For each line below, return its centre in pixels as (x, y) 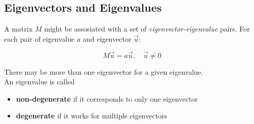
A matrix (19, 29)
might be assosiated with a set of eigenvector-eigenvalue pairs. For (147, 29)
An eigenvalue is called (39, 82)
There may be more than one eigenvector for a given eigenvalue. (104, 71)
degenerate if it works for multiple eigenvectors (92, 116)
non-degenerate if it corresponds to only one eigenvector (107, 98)
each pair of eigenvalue (39, 38)
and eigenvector (107, 38)
